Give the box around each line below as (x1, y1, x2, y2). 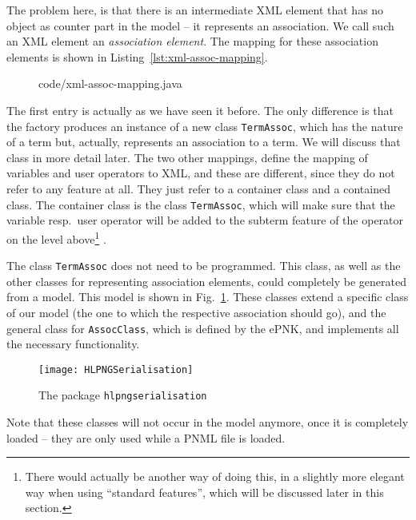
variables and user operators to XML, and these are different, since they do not (6, 165, 395, 181)
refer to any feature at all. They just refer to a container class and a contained (6, 181, 390, 196)
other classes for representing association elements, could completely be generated (6, 272, 407, 289)
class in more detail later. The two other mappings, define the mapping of (6, 149, 368, 165)
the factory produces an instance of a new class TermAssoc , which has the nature (6, 117, 403, 134)
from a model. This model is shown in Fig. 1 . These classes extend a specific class (6, 288, 409, 305)
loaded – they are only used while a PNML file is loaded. (6, 429, 286, 446)
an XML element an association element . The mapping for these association (6, 33, 378, 50)
